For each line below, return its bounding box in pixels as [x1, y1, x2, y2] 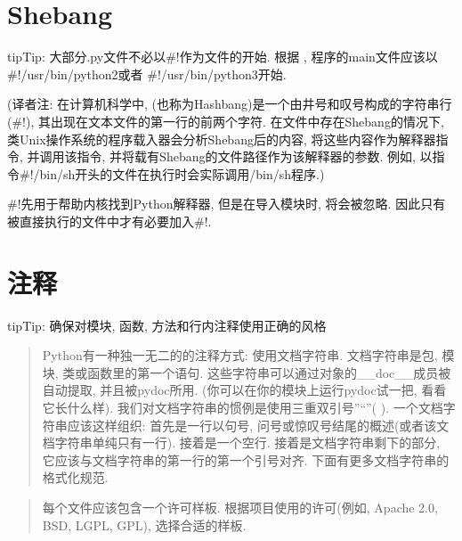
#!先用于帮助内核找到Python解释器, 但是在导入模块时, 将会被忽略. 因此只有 [7, 194, 446, 213]
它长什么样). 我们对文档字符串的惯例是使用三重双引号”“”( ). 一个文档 [42, 398, 443, 416]
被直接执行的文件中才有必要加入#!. [7, 211, 212, 230]
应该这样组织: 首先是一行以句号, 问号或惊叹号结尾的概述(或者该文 [67, 415, 450, 434]
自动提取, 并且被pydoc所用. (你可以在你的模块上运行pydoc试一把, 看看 [42, 381, 447, 399]
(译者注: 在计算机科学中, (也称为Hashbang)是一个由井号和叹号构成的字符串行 [7, 94, 452, 113]
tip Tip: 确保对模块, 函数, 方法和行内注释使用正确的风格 [7, 316, 327, 334]
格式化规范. [42, 468, 109, 487]
